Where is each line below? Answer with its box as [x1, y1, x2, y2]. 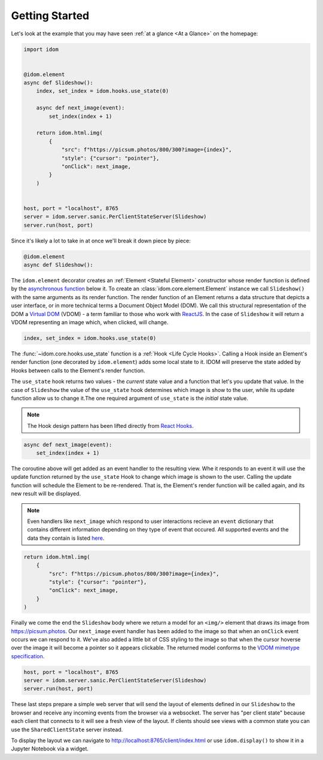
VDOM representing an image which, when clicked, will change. [11, 319, 169, 326]
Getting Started [11, 9, 90, 22]
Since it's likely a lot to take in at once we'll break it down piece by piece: [11, 237, 191, 244]
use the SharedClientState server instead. [11, 726, 123, 733]
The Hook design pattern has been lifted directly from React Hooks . [27, 422, 194, 429]
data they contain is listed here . [27, 534, 105, 542]
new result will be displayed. [11, 490, 81, 497]
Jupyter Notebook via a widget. [11, 745, 89, 752]
